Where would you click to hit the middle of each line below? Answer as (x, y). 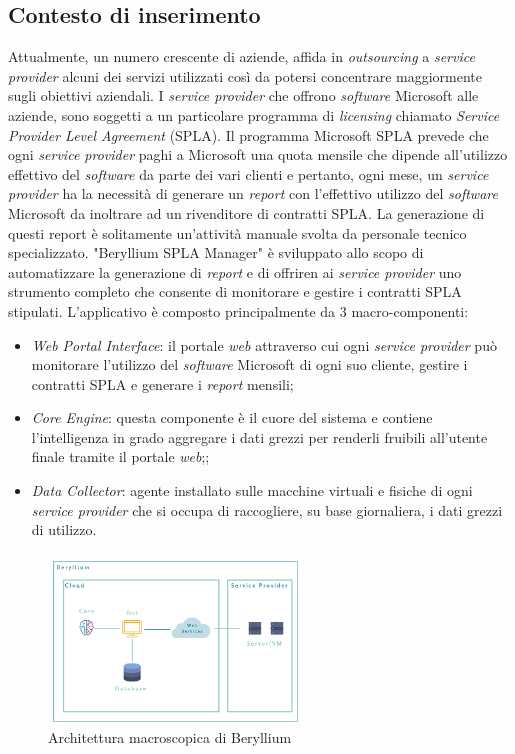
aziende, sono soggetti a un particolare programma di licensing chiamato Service (254, 114)
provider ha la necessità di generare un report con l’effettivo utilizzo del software (253, 193)
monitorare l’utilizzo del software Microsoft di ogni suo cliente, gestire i (249, 364)
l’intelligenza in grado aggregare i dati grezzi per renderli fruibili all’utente (259, 436)
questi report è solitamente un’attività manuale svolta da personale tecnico (237, 232)
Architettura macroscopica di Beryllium (170, 737)
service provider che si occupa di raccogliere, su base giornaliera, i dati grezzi (267, 509)
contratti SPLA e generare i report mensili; (162, 383)
